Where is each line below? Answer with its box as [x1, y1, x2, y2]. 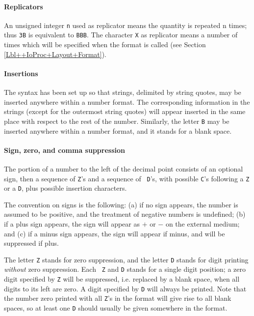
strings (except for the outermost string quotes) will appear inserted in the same [4, 106, 246, 116]
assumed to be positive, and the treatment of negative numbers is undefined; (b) [4, 209, 246, 219]
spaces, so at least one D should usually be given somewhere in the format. [4, 303, 228, 313]
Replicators [4, 1, 43, 11]
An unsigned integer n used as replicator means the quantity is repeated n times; [4, 20, 247, 30]
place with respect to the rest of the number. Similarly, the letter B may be [4, 115, 229, 126]
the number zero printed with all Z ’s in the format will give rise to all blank [4, 293, 231, 303]
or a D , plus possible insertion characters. [4, 183, 127, 193]
